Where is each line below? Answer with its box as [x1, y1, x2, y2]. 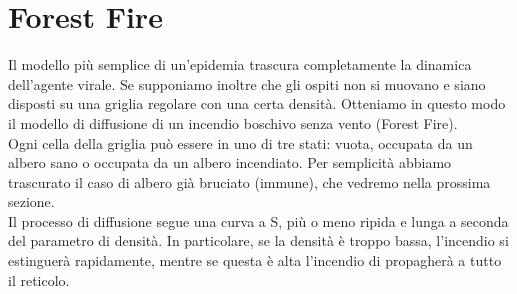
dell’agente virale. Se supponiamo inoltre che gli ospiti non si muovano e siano [8, 73, 486, 94]
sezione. [8, 191, 55, 212]
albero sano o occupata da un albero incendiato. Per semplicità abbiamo [8, 152, 452, 173]
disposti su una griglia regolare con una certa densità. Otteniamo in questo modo [8, 93, 506, 114]
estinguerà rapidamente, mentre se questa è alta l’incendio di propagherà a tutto [8, 250, 502, 271]
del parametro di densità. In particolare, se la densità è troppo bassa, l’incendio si [8, 230, 509, 251]
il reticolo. [8, 269, 70, 290]
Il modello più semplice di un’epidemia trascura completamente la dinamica [8, 54, 472, 75]
